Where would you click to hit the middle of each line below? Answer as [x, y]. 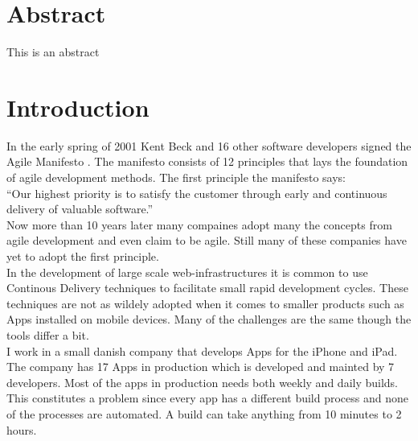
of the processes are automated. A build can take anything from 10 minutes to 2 [204, 413]
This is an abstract [53, 52]
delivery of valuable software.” [80, 209]
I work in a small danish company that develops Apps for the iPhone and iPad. [202, 350]
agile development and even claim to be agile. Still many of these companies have [207, 240]
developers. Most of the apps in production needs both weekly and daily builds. [203, 382]
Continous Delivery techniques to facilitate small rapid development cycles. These [207, 288]
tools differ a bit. [48, 334]
